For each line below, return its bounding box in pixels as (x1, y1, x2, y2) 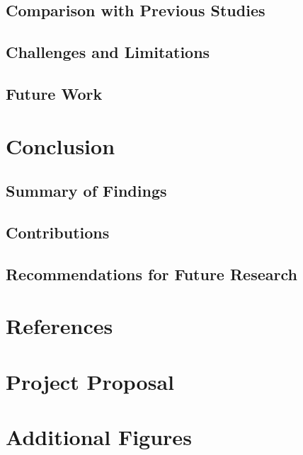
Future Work (6, 82, 103, 104)
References (6, 311, 113, 340)
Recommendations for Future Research (6, 263, 297, 284)
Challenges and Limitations (6, 41, 210, 63)
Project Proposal (6, 367, 174, 396)
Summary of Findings (6, 180, 167, 202)
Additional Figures (6, 422, 192, 451)
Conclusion (6, 131, 115, 160)
